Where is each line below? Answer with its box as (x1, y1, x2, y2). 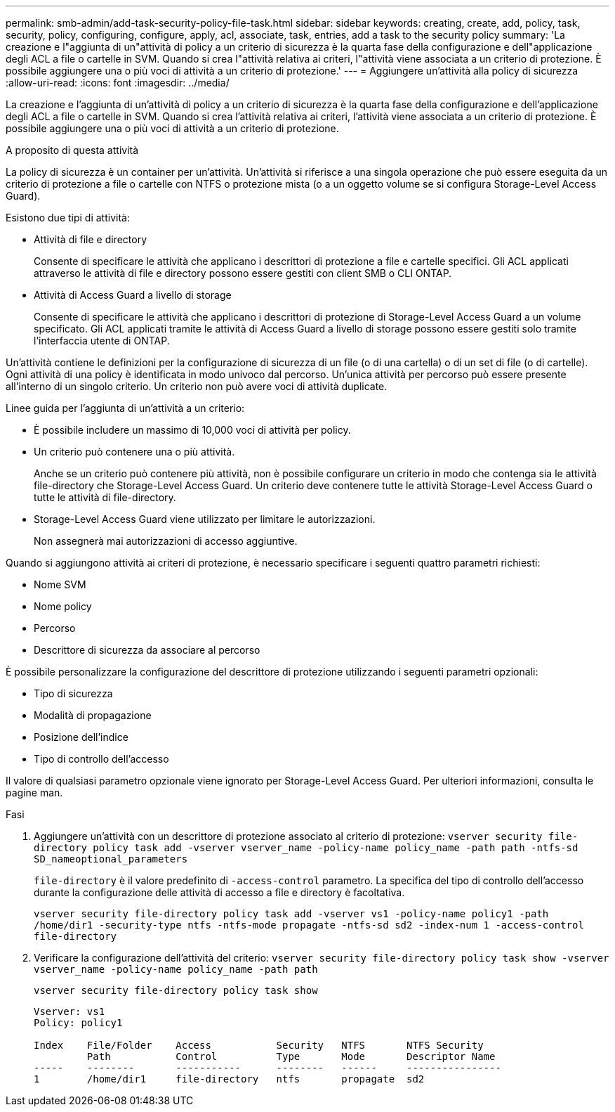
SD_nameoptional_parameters (34, 853, 188, 865)
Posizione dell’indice (34, 731, 128, 743)
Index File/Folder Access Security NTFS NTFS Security (34, 1040, 484, 1051)
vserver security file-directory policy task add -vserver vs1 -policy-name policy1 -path (34, 908, 549, 919)
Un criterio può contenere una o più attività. (34, 446, 235, 458)
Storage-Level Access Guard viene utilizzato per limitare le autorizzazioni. (34, 513, 376, 525)
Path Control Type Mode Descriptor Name (86, 1051, 496, 1062)
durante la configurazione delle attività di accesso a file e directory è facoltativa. (34, 886, 405, 898)
